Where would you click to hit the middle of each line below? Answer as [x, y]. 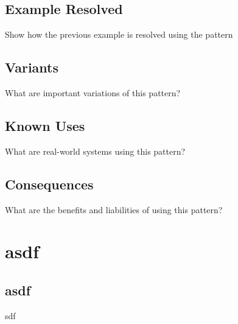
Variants [32, 67]
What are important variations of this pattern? [93, 93]
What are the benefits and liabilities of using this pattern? [114, 209]
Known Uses [45, 125]
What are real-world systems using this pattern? [95, 151]
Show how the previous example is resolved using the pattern [119, 34]
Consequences [49, 184]
